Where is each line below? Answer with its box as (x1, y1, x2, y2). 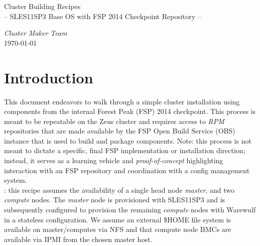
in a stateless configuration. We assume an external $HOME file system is (4, 214, 231, 224)
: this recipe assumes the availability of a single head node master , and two (4, 184, 235, 195)
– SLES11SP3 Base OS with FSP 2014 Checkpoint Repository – (4, 11, 201, 21)
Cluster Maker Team (4, 28, 67, 38)
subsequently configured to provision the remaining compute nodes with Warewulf (4, 204, 256, 215)
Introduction (4, 67, 93, 87)
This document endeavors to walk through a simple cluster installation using (4, 96, 240, 106)
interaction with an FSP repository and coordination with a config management (4, 165, 250, 175)
